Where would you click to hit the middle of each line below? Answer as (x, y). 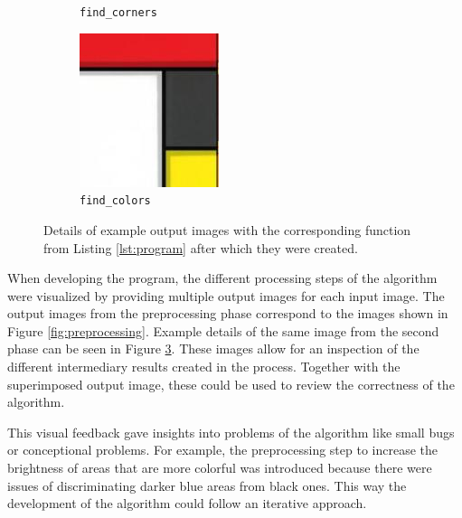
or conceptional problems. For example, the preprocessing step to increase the (223, 450)
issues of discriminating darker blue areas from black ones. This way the (207, 485)
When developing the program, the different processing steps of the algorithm (222, 278)
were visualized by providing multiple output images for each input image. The (226, 295)
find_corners (118, 13)
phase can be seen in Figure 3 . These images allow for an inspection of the (213, 348)
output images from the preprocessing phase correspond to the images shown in (228, 313)
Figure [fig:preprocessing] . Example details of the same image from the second (223, 330)
